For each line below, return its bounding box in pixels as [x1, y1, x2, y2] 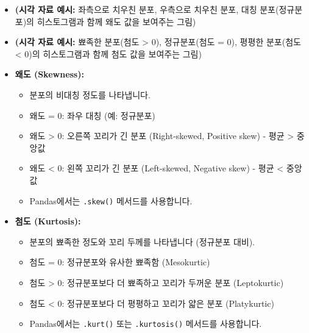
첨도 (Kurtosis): [15, 215, 81, 227]
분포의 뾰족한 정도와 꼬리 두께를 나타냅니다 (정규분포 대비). [29, 235, 255, 248]
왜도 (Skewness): [15, 68, 84, 81]
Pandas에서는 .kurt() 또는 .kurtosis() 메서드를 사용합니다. [29, 317, 262, 330]
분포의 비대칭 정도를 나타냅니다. [29, 88, 151, 101]
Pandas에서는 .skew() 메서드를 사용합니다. [29, 194, 193, 207]
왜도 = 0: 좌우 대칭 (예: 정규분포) [29, 109, 155, 121]
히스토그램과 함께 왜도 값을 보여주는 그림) [37, 15, 196, 27]
